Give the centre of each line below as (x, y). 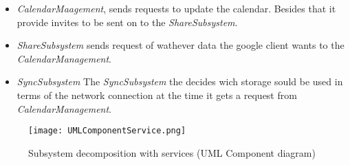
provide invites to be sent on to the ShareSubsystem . (127, 22)
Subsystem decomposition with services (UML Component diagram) (172, 152)
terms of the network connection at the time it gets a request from (157, 95)
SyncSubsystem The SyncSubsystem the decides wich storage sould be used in (180, 81)
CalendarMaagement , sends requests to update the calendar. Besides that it (176, 8)
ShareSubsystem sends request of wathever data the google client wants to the (181, 45)
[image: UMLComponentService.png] (107, 131)
